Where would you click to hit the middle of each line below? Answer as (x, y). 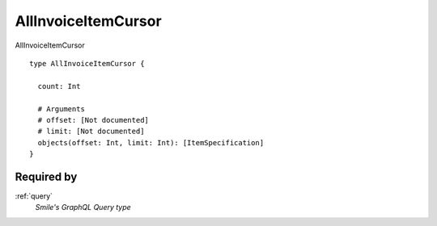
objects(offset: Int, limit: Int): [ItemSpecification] (151, 142)
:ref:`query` (34, 196)
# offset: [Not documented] (93, 120)
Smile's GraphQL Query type (83, 207)
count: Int (59, 86)
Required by (46, 176)
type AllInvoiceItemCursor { (87, 63)
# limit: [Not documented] (91, 132)
